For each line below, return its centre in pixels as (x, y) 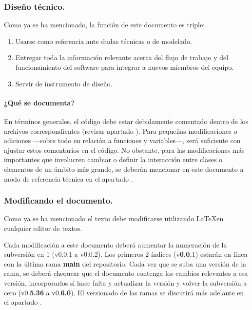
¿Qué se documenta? (39, 102)
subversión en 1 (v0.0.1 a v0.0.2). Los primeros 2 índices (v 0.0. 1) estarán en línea (126, 254)
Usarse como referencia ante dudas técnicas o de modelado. (104, 41)
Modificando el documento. (58, 200)
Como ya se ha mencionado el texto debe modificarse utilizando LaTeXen (114, 218)
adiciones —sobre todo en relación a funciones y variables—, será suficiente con (122, 140)
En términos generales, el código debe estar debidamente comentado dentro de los (126, 121)
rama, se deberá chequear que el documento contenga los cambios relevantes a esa (126, 273)
